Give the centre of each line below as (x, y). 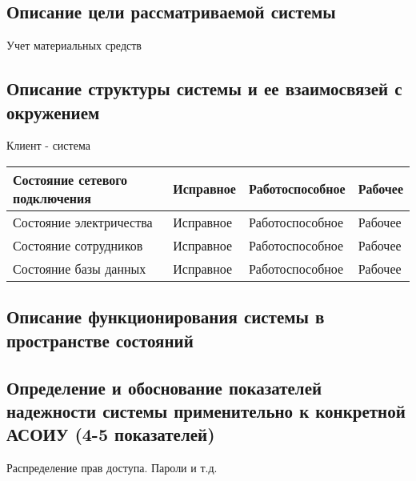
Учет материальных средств (74, 45)
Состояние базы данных (80, 268)
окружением (53, 112)
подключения (52, 198)
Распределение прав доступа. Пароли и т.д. (112, 468)
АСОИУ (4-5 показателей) (111, 434)
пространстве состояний (100, 340)
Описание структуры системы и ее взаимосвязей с (204, 88)
